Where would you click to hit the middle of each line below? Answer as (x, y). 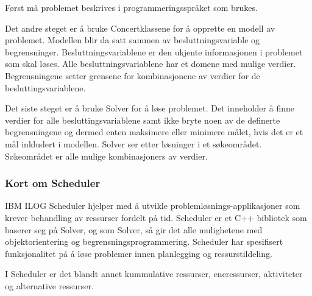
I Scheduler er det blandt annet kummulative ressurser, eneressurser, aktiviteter (154, 274)
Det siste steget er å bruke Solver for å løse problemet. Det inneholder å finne (150, 108)
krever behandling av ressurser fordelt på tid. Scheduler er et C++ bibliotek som (156, 217)
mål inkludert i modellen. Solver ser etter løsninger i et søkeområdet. (133, 143)
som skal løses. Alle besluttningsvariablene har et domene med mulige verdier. (151, 64)
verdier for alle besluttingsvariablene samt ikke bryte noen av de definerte (143, 120)
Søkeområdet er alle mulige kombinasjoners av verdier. (106, 156)
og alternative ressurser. (49, 285)
